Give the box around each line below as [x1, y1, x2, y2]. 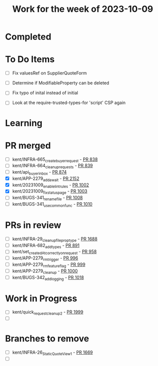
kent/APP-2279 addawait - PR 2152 [12, 175, 80, 183]
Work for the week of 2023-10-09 [12, 3, 154, 15]
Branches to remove [5, 333, 90, 344]
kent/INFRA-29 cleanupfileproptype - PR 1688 [12, 236, 97, 243]
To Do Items [5, 54, 55, 65]
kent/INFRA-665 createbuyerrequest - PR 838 [12, 156, 98, 163]
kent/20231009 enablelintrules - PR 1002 [12, 182, 90, 189]
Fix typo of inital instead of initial [12, 90, 79, 96]
